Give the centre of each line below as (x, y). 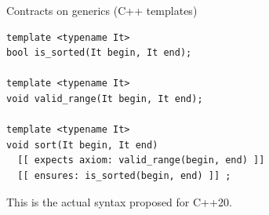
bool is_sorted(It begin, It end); (99, 53)
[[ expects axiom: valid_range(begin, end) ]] (141, 160)
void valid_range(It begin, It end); (105, 98)
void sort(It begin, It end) (82, 145)
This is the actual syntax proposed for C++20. (119, 201)
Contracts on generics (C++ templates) (102, 10)
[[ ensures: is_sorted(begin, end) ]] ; (124, 175)
